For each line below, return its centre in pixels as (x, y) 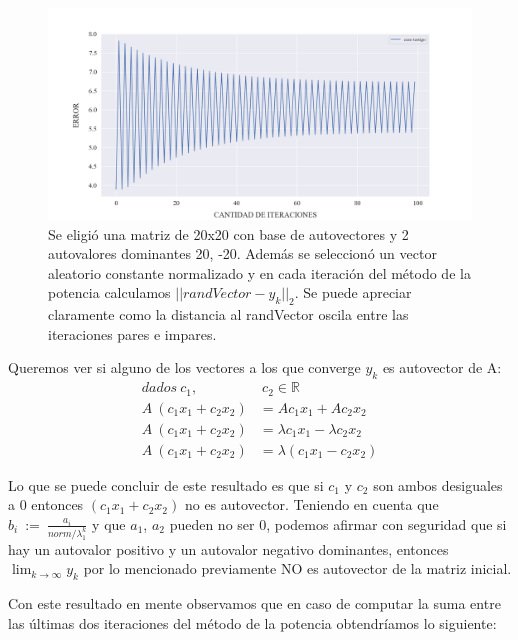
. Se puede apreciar (353, 292)
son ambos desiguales (438, 484)
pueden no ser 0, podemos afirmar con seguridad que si (338, 523)
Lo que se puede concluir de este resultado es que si (166, 484)
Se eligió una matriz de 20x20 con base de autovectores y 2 (228, 233)
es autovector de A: (442, 367)
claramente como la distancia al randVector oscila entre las (228, 314)
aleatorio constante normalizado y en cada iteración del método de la (259, 272)
